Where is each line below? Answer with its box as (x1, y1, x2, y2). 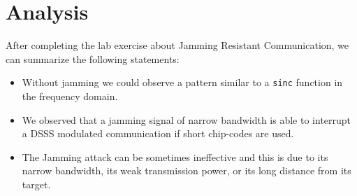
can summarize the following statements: (6, 51, 180, 66)
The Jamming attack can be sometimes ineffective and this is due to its (22, 149, 328, 164)
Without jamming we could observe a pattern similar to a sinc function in (22, 75, 343, 90)
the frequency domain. (22, 88, 118, 103)
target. (22, 176, 51, 191)
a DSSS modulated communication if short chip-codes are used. (22, 126, 294, 141)
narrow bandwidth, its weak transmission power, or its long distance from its (22, 163, 351, 178)
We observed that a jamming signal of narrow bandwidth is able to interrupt (22, 112, 351, 127)
